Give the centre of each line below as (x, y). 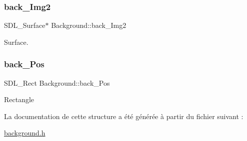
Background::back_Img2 (89, 25)
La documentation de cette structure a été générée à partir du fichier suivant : (124, 116)
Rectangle (19, 99)
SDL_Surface (25, 25)
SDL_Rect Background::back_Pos (57, 82)
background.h (25, 133)
